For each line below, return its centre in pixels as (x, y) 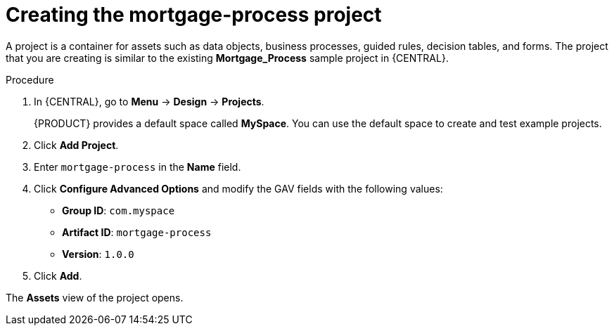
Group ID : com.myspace (119, 210)
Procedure (30, 79)
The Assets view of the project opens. (95, 297)
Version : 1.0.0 (98, 254)
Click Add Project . (76, 145)
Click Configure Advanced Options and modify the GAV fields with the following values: (238, 188)
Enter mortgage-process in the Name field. (137, 167)
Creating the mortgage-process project (194, 15)
